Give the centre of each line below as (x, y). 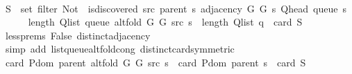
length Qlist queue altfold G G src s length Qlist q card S (165, 22)
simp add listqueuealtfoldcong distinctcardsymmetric (120, 49)
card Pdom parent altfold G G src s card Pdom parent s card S (156, 62)
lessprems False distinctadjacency (78, 35)
